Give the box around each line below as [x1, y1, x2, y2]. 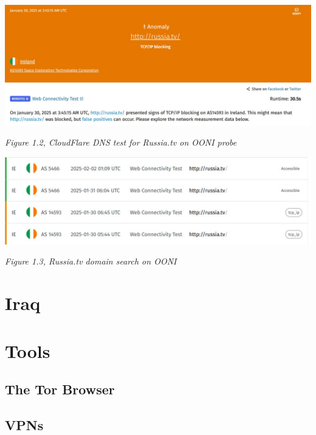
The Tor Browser [5, 380, 115, 399]
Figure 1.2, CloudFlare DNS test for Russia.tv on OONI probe [5, 136, 237, 149]
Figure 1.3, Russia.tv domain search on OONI [5, 255, 177, 268]
